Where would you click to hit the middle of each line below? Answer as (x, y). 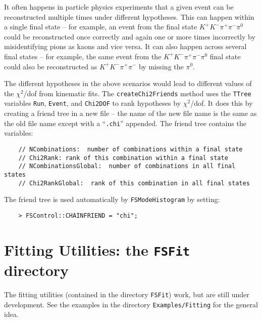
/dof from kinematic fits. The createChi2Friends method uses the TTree (137, 93)
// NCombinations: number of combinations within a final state (130, 149)
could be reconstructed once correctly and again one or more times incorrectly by (130, 36)
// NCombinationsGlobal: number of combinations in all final (127, 166)
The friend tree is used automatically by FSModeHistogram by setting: (112, 199)
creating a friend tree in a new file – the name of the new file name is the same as (130, 113)
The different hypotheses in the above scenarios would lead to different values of (128, 83)
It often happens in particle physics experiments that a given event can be (119, 7)
